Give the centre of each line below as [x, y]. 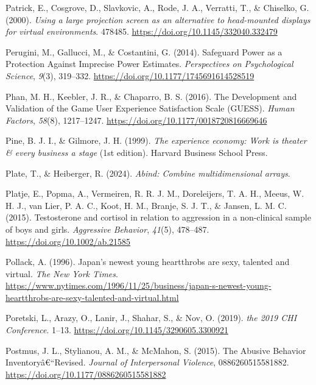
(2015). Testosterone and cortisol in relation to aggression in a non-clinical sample [158, 217]
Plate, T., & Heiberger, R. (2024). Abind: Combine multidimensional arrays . [148, 173]
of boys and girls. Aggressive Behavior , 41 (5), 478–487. [107, 229]
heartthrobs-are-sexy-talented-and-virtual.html [92, 297]
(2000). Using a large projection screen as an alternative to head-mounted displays [158, 19]
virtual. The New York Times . [62, 273]
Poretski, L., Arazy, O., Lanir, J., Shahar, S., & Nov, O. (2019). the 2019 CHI [151, 318]
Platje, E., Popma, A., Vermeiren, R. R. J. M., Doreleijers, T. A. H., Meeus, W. [155, 193]
